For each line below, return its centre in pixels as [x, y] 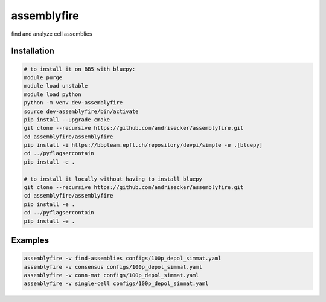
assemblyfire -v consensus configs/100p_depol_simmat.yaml [113, 267]
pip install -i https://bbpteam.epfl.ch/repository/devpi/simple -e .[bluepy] [143, 145]
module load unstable [56, 86]
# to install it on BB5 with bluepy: [80, 69]
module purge [43, 77]
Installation [33, 51]
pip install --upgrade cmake [67, 120]
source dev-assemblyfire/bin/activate [81, 111]
